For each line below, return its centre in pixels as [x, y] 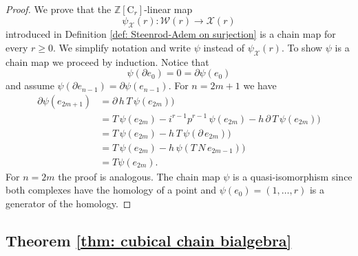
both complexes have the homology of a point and [111, 190]
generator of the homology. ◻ [69, 203]
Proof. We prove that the [59, 9]
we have [260, 85]
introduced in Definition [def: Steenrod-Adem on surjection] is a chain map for [171, 34]
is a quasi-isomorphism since [293, 176]
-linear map [168, 9]
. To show [302, 47]
